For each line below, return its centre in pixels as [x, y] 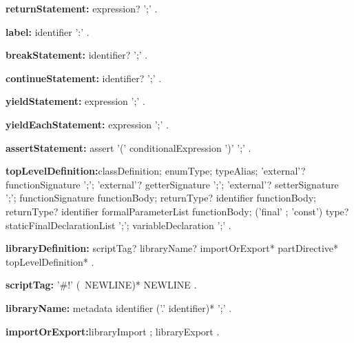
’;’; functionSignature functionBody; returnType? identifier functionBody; [161, 198]
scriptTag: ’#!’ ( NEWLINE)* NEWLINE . [101, 285]
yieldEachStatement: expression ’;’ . [87, 124]
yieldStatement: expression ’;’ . [75, 101]
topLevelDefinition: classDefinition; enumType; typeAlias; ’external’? [156, 171]
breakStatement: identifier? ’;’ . [77, 55]
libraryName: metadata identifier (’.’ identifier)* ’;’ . [119, 307]
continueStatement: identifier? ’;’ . [84, 78]
